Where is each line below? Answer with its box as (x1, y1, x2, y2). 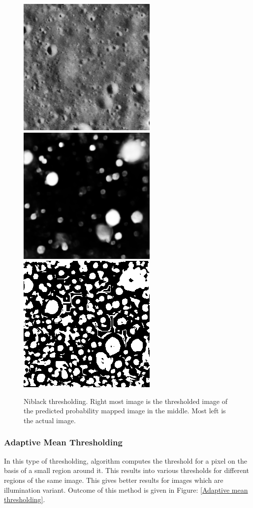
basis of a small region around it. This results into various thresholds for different (4, 465, 249, 475)
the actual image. (24, 415, 76, 425)
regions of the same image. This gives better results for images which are (4, 474, 223, 485)
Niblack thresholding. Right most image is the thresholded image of (24, 396, 227, 406)
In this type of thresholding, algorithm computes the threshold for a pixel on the (4, 455, 248, 466)
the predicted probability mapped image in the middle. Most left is (24, 405, 226, 416)
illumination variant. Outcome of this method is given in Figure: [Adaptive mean (4, 484, 248, 495)
